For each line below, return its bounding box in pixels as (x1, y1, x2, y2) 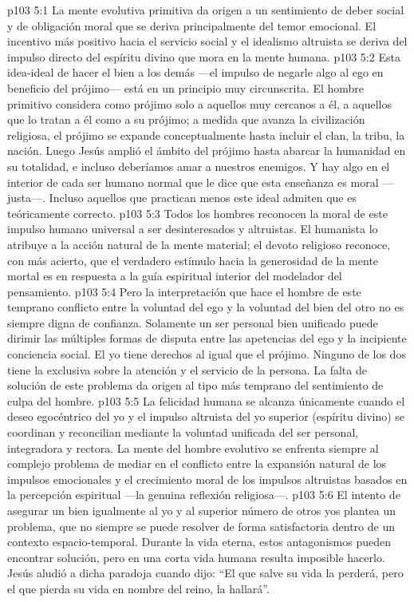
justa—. (7, 189, 45, 206)
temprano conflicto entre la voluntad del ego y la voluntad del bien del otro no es (7, 299, 404, 315)
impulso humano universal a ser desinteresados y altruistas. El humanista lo (7, 220, 378, 237)
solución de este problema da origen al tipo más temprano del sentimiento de (7, 377, 384, 394)
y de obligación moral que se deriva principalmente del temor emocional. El (7, 17, 377, 34)
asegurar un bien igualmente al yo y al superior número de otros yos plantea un (7, 502, 396, 518)
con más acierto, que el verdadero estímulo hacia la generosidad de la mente (7, 251, 379, 268)
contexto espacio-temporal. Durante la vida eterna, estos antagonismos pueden (7, 533, 391, 550)
